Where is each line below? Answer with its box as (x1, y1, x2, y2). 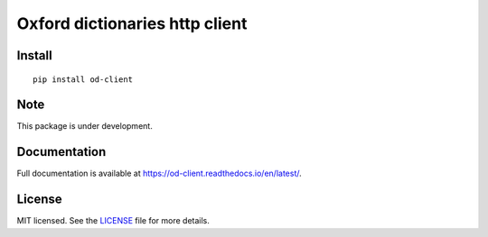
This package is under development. (16, 121, 153, 132)
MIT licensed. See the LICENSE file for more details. (16, 215, 210, 226)
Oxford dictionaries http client (16, 14, 248, 33)
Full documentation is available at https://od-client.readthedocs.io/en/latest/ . (16, 168, 302, 179)
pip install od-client (33, 74, 134, 85)
